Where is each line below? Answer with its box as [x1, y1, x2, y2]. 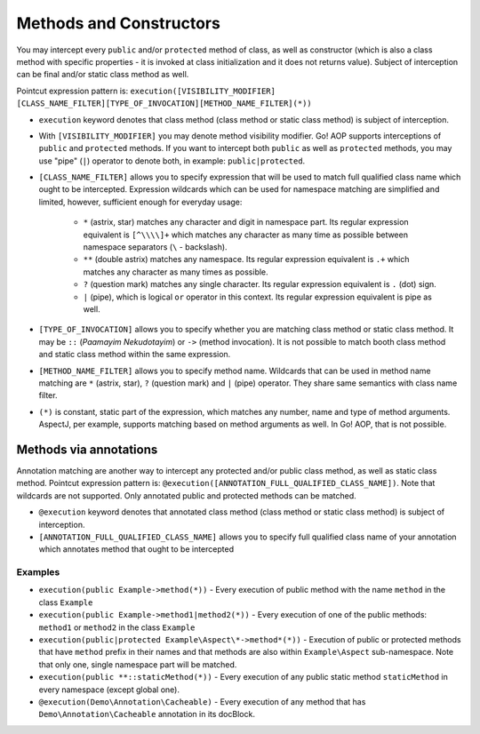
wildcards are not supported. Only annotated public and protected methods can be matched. [16, 490, 357, 501]
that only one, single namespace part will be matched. [38, 658, 237, 670]
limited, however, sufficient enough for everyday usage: [38, 196, 243, 207]
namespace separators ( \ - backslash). [83, 242, 228, 252]
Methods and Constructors [16, 13, 221, 33]
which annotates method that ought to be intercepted [38, 544, 235, 554]
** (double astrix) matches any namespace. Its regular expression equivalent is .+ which [83, 254, 410, 265]
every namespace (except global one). [38, 684, 180, 695]
